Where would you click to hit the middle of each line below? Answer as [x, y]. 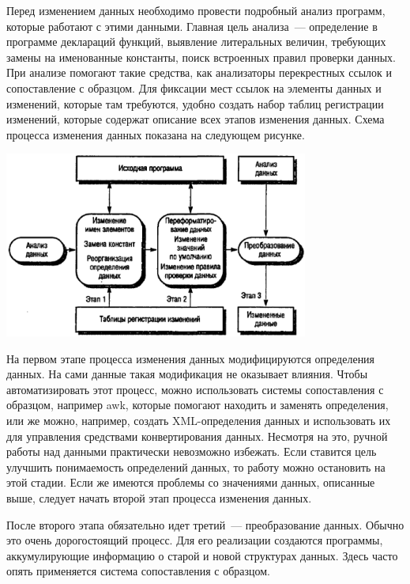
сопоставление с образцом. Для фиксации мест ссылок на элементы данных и [194, 87]
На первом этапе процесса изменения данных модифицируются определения [191, 358]
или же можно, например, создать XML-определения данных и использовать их [199, 420]
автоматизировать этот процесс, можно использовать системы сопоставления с [195, 389]
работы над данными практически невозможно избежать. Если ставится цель [192, 451]
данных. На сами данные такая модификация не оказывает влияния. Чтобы [187, 374]
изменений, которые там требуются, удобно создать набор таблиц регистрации [195, 103]
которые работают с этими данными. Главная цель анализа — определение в [192, 26]
